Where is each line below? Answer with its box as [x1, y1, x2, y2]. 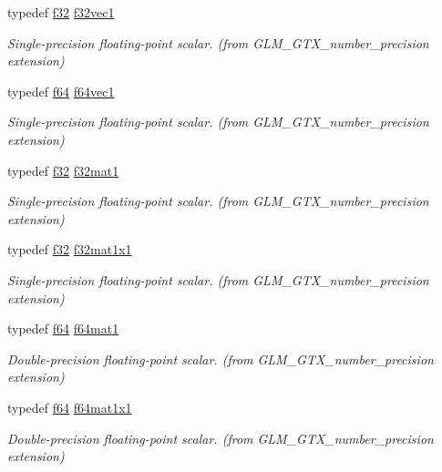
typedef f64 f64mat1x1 [7, 397, 132, 416]
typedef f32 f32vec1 [7, 3, 115, 21]
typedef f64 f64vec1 [7, 81, 115, 100]
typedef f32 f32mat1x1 [7, 240, 132, 259]
